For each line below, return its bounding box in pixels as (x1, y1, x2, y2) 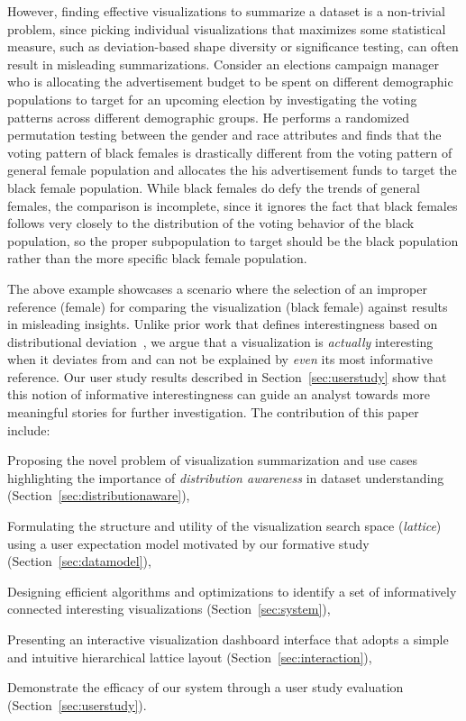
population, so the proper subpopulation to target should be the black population (7, 231, 459, 250)
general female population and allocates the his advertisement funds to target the (7, 160, 457, 179)
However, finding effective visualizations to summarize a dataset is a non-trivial (7, 2, 445, 20)
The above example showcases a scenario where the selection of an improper (7, 278, 427, 297)
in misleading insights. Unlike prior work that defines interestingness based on (7, 315, 438, 333)
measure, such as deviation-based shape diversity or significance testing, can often (7, 37, 459, 56)
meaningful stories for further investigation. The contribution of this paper (7, 403, 419, 422)
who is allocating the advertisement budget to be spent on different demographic (7, 72, 453, 91)
